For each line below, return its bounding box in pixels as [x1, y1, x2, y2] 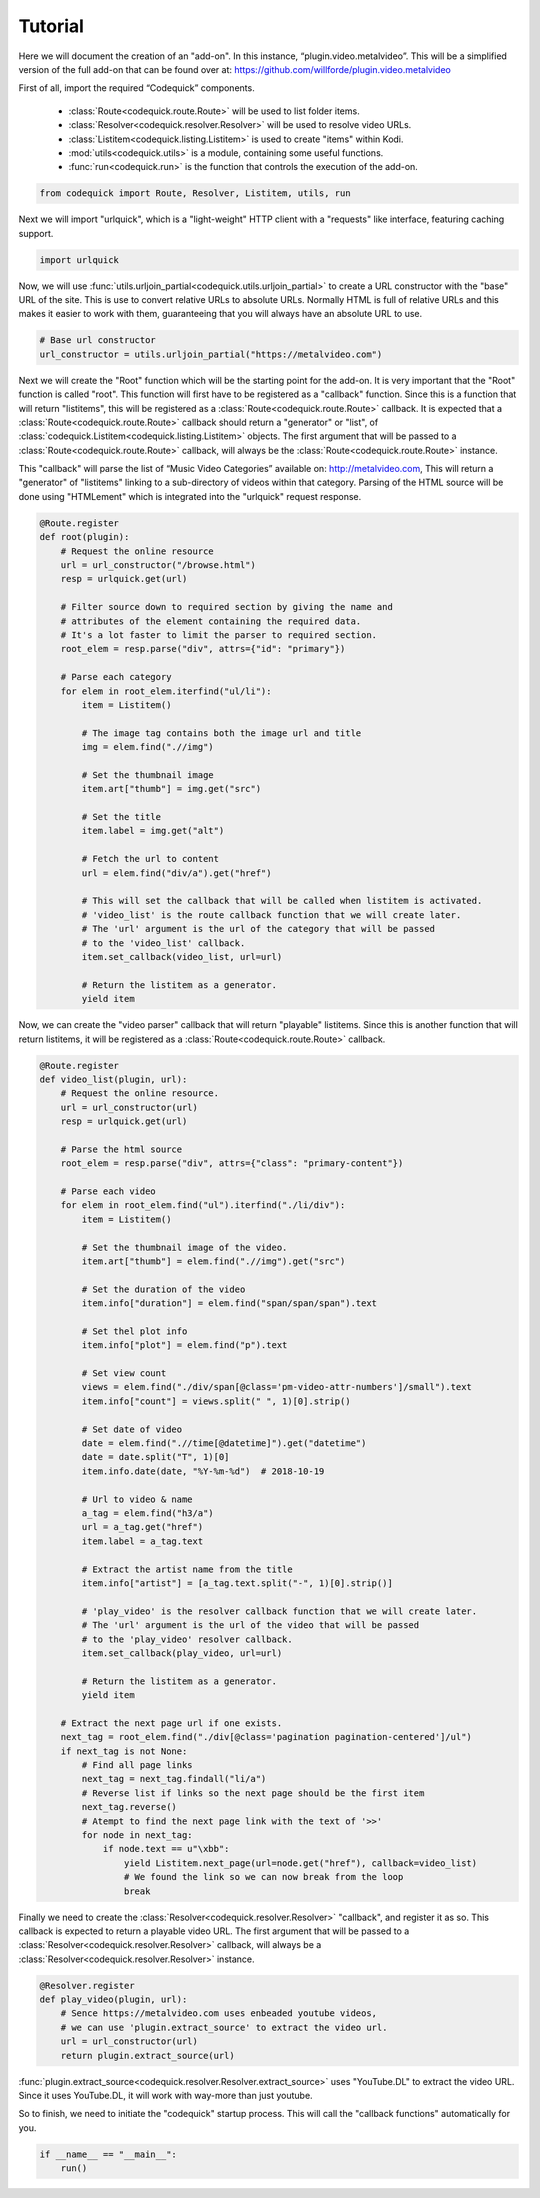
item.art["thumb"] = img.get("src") [81, 783, 262, 795]
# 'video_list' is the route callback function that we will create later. [81, 909, 462, 920]
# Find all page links [81, 1760, 194, 1771]
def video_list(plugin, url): [39, 1073, 188, 1085]
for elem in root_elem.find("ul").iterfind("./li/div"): [60, 1200, 346, 1211]
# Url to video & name [81, 1493, 194, 1505]
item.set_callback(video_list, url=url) [81, 951, 283, 962]
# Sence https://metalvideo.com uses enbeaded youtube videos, [60, 2008, 378, 2019]
